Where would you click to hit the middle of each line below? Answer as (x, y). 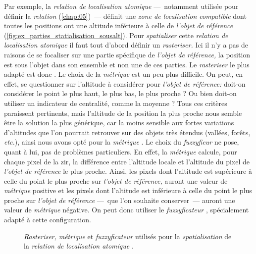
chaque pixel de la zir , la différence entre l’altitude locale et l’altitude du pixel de (127, 161)
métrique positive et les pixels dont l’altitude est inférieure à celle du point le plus (128, 190)
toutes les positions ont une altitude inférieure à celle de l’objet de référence (119, 25)
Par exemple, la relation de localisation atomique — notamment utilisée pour (121, 6)
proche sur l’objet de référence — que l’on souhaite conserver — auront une (120, 200)
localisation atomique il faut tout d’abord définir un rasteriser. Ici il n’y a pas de (126, 45)
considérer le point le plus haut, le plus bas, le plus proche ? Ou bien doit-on (120, 93)
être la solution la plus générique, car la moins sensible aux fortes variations (119, 123)
